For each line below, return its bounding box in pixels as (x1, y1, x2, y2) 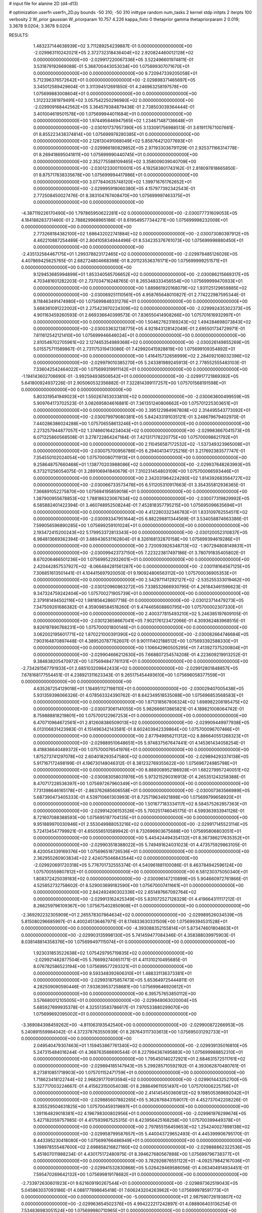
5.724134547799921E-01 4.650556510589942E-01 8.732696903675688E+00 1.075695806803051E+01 (33, 828, 241, 834)
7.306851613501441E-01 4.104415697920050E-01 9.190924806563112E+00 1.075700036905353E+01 (33, 570, 237, 576)
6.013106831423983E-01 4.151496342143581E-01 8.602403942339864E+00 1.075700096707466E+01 (33, 726, 240, 732)
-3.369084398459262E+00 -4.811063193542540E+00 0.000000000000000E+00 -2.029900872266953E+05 (21, 1022, 244, 1028)
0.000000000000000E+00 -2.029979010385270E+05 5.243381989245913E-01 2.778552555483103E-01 (33, 360, 246, 365)
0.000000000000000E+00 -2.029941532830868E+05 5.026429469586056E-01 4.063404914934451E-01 (33, 1164, 249, 1170)
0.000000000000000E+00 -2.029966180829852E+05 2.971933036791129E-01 (33, 145, 194, 150)
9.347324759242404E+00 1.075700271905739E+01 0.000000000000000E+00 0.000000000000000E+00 (33, 590, 250, 596)
